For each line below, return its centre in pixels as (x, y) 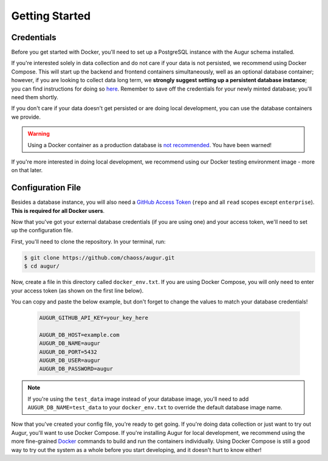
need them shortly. (35, 97)
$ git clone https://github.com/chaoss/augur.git (99, 258)
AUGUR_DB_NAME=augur (70, 343)
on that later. (27, 170)
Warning (39, 134)
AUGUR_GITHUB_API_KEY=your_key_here (94, 317)
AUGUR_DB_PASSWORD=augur (76, 369)
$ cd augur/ (42, 266)
